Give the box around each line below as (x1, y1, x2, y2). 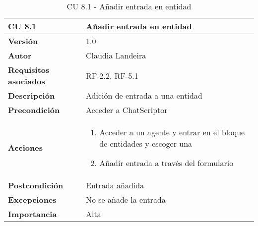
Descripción (8, 90, 55, 101)
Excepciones (8, 194, 57, 205)
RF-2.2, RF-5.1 (85, 69, 138, 81)
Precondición (8, 104, 60, 115)
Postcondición (8, 179, 64, 191)
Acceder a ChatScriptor (85, 104, 168, 115)
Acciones (8, 142, 43, 153)
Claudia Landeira (85, 50, 146, 61)
